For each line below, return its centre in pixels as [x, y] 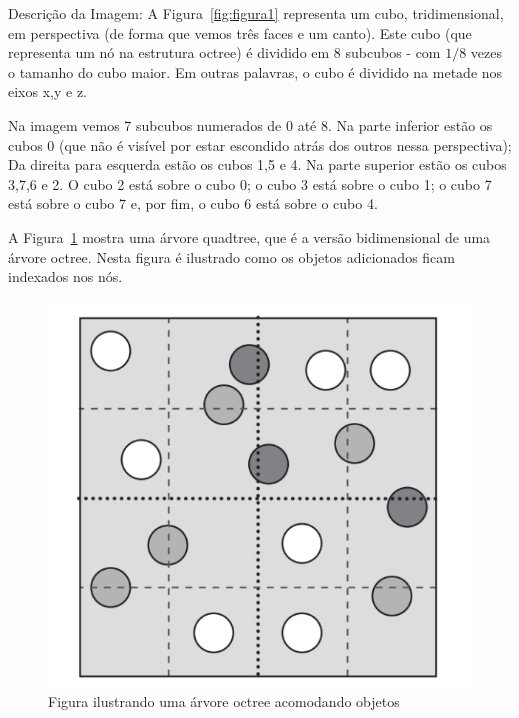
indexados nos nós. [65, 276]
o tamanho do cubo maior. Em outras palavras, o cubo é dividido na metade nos [255, 71]
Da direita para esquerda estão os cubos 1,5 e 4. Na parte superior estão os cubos [257, 164]
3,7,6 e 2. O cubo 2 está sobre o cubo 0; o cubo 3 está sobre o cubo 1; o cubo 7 [250, 183]
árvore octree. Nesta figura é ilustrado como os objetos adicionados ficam [231, 256]
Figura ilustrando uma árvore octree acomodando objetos [224, 701]
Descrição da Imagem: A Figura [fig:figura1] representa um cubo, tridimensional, [256, 13]
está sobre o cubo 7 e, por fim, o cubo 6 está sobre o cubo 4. [193, 203]
